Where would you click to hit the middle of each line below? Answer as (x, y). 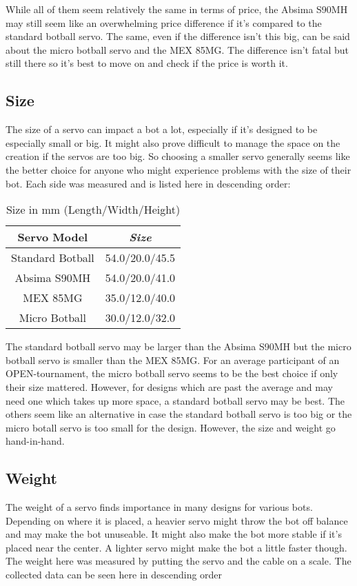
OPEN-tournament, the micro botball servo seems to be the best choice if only (172, 373)
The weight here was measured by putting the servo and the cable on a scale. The (178, 561)
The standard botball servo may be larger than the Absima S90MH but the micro (178, 346)
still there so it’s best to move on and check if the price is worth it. (147, 63)
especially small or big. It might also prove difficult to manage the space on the (173, 142)
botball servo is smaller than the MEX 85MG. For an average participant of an (173, 360)
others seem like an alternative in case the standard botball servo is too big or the (179, 414)
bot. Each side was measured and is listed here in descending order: (148, 183)
